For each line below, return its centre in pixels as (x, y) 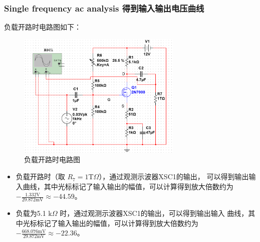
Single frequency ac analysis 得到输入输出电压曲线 (104, 8)
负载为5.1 (31, 213)
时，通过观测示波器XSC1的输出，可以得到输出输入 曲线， (154, 213)
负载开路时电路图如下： (43, 27)
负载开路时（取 (40, 176)
